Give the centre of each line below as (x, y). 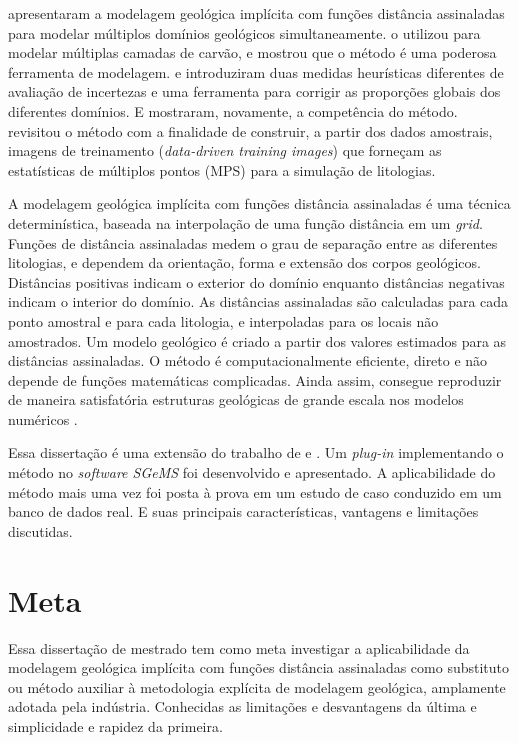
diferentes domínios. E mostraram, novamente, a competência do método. (233, 110)
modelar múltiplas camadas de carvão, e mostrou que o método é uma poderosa (252, 52)
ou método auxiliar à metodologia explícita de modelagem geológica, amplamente (257, 686)
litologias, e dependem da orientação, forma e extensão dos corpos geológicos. (244, 262)
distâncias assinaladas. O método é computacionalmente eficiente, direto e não (248, 360)
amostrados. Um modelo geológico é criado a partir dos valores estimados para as (257, 340)
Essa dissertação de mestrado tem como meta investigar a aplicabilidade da (239, 647)
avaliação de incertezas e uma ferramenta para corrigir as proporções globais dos (254, 91)
